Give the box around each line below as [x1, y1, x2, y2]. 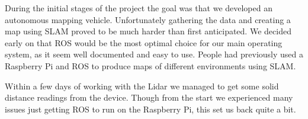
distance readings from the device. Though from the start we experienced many [5, 91, 293, 104]
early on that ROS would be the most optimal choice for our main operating [5, 36, 283, 49]
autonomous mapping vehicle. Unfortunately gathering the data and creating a [5, 13, 291, 25]
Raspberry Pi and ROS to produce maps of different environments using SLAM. [5, 59, 296, 72]
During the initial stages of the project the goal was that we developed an [5, 2, 272, 14]
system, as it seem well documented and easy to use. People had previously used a [5, 48, 303, 60]
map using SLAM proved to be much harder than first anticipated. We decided [5, 25, 291, 37]
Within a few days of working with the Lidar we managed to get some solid [5, 79, 279, 92]
